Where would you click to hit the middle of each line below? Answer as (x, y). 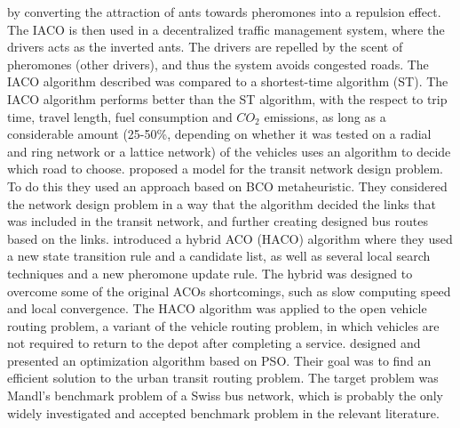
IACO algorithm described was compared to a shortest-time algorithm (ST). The (228, 81)
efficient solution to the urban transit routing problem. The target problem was (223, 378)
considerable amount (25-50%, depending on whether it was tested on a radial (219, 134)
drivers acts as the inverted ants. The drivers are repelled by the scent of (205, 47)
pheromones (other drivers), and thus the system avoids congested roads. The (218, 64)
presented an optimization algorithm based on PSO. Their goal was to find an (219, 360)
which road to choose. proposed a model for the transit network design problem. (225, 169)
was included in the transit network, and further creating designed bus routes (218, 221)
